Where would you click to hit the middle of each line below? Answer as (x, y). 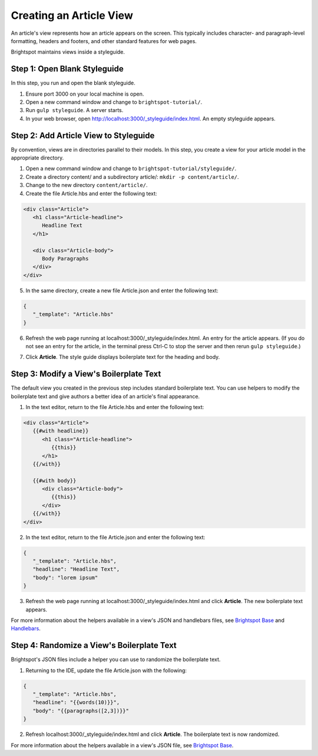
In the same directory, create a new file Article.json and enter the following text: (122, 290)
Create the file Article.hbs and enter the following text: (91, 193)
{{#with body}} (54, 480)
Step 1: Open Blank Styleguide (67, 69)
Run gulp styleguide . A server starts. (74, 110)
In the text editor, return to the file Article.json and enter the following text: (115, 537)
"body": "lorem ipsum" (65, 577)
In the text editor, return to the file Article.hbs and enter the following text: (115, 407)
